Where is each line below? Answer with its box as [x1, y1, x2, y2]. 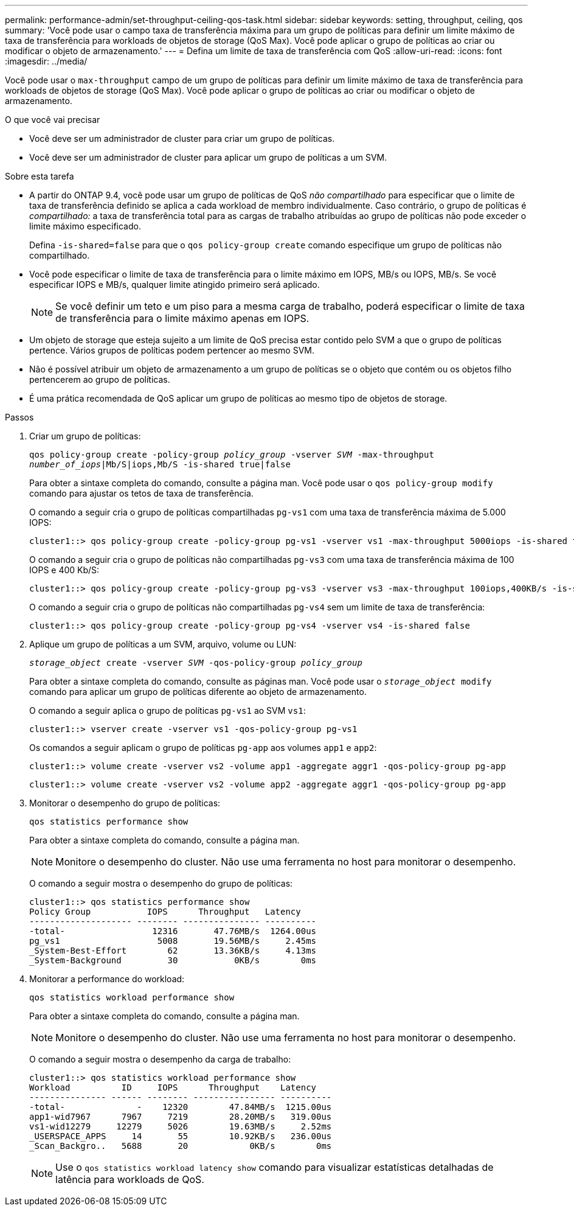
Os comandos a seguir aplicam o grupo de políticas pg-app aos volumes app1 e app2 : [29, 742, 377, 753]
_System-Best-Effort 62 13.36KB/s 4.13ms [29, 946, 317, 955]
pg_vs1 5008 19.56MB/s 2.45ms [29, 936, 317, 946]
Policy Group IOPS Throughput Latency [29, 907, 301, 916]
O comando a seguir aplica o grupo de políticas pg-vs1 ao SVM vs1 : [29, 705, 306, 716]
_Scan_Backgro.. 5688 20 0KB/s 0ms [29, 1141, 332, 1151]
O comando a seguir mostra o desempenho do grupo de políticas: [29, 878, 293, 888]
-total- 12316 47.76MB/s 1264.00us [29, 926, 317, 936]
